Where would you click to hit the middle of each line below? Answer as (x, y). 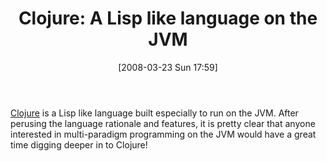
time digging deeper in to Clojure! (79, 144)
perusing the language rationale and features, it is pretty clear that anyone (163, 123)
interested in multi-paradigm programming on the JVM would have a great (163, 134)
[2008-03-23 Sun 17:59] (168, 67)
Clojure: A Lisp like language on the (168, 18)
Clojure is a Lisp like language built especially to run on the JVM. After (154, 113)
